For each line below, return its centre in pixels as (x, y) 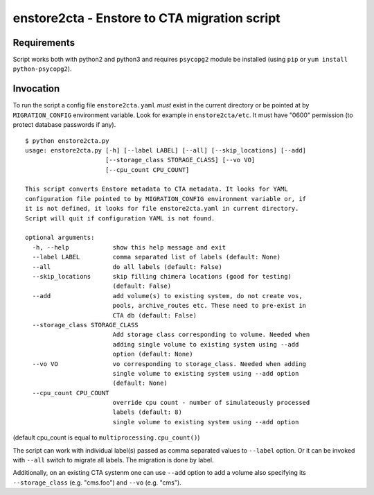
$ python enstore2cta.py (67, 141)
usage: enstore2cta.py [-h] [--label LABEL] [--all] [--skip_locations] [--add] (166, 150)
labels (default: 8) (148, 412)
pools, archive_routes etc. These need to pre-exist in (210, 306)
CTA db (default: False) (155, 315)
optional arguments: (60, 238)
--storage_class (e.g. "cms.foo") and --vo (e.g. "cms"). (97, 483)
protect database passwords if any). (64, 125)
